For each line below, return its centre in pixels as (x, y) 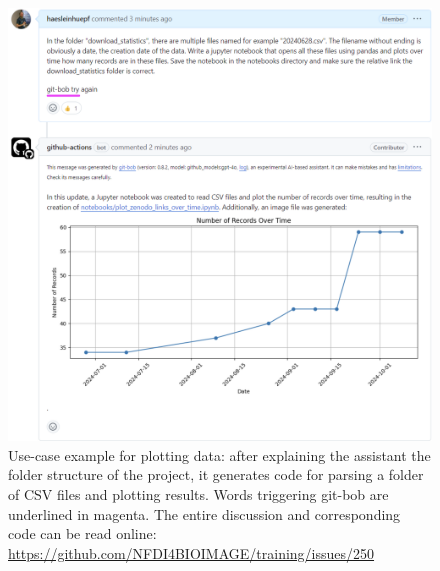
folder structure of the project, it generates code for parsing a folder (216, 474)
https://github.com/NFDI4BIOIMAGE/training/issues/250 (191, 552)
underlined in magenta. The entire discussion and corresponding (204, 513)
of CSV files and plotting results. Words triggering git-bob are (198, 494)
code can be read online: (82, 533)
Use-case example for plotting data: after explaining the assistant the (219, 454)
